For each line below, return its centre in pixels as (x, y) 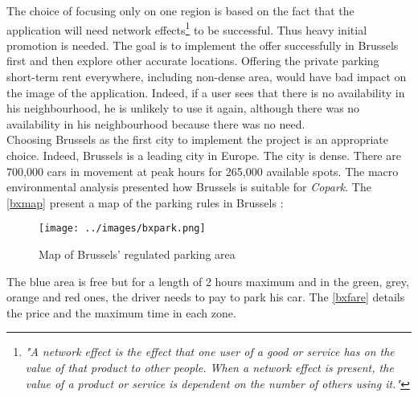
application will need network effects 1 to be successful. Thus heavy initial (187, 28)
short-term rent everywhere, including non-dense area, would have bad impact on (207, 77)
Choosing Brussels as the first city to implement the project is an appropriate (197, 139)
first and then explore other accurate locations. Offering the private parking (193, 61)
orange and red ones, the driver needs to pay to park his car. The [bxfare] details (206, 297)
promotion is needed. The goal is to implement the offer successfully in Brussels (203, 45)
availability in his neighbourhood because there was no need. (156, 123)
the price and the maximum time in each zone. (121, 312)
